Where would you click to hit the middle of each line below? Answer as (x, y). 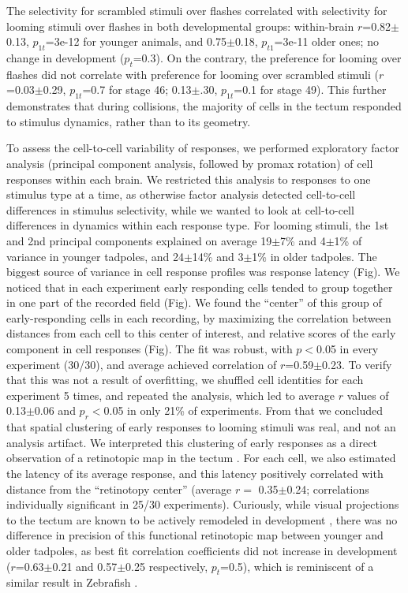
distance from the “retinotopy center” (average (119, 489)
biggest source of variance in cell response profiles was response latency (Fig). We (203, 272)
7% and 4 (303, 240)
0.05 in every (348, 349)
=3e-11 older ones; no (326, 41)
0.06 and (55, 410)
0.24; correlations (328, 489)
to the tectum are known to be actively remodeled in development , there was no (202, 519)
